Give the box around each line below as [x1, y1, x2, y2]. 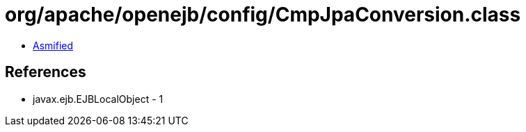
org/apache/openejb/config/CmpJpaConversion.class [5, 3, 521, 26]
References [5, 63, 86, 81]
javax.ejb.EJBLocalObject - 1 [33, 92, 164, 105]
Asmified [33, 39, 74, 51]
